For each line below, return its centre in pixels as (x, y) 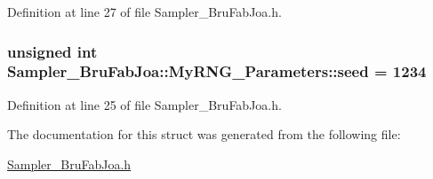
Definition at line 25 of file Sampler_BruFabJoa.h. (144, 104)
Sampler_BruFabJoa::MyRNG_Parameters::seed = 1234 (217, 71)
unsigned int (52, 51)
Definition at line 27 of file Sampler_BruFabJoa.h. (144, 12)
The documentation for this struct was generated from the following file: (204, 134)
